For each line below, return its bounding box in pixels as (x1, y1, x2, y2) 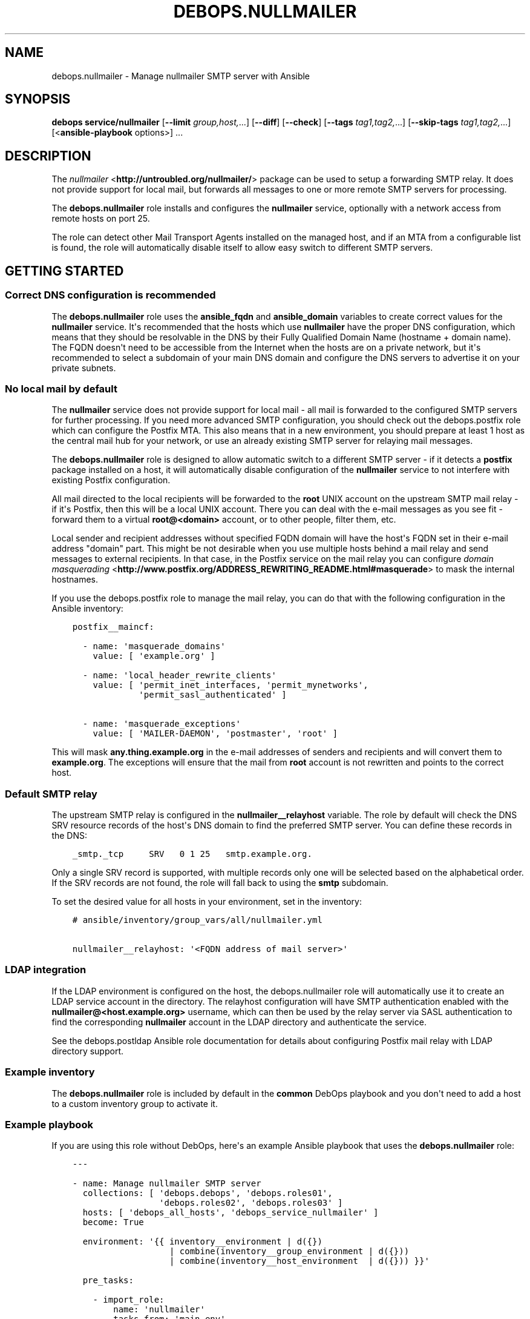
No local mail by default (5, 382, 117, 395)
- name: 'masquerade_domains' (82, 641, 226, 652)
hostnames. (51, 574, 99, 585)
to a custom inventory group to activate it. (51, 1098, 218, 1109)
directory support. (51, 1045, 123, 1056)
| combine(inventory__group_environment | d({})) (169, 1246, 410, 1257)
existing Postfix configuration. (51, 475, 171, 486)
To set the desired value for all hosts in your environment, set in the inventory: (51, 896, 362, 907)
